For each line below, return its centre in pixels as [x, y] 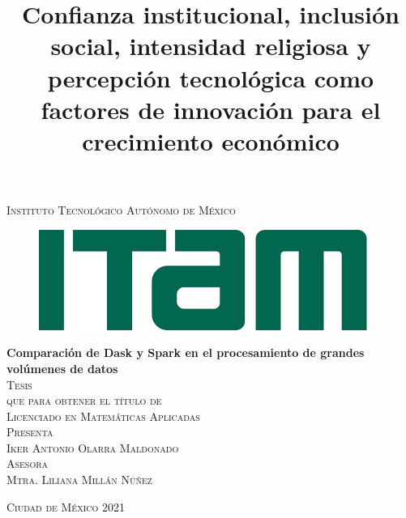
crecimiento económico [211, 140]
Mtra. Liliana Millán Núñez [79, 480]
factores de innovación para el [211, 109]
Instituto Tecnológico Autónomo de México [121, 210]
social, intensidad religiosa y [211, 46]
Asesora [28, 463]
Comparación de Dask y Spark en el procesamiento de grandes [186, 352]
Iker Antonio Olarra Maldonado [93, 447]
